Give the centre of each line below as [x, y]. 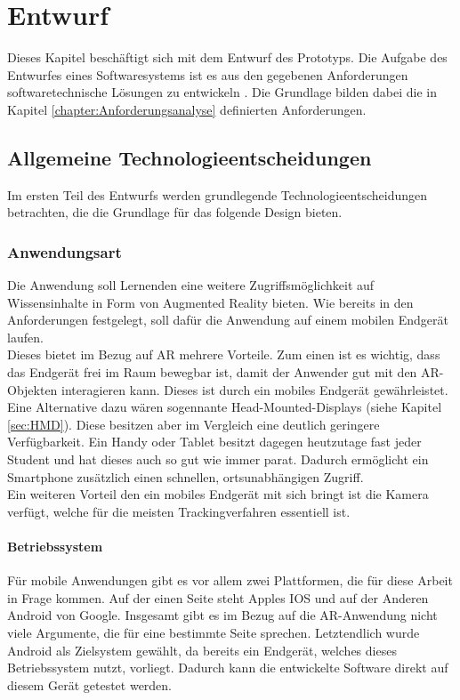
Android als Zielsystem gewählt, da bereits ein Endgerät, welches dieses [202, 650]
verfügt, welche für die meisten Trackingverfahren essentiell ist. [179, 511]
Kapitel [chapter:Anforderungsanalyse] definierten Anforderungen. [187, 109]
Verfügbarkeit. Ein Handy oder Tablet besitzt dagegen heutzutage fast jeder [214, 442]
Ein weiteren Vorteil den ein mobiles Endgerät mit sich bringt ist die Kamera [218, 494]
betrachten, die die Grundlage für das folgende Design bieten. [175, 212]
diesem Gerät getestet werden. [90, 684]
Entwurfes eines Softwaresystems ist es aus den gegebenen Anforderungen [208, 74]
